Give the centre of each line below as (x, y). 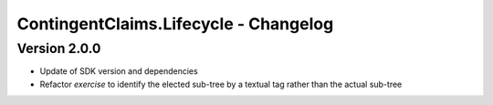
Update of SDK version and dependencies (119, 71)
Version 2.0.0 (59, 48)
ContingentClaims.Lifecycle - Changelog (175, 24)
